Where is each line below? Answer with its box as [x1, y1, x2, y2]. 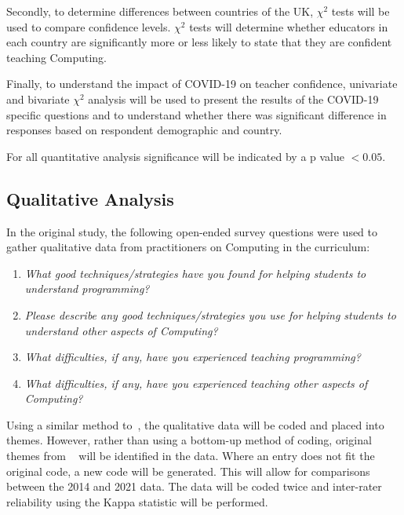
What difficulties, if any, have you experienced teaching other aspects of [24, 374, 368, 391]
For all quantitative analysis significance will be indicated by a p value [6, 148, 344, 164]
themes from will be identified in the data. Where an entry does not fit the [6, 447, 375, 464]
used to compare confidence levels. [6, 18, 171, 35]
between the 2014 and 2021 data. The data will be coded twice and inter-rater [6, 478, 382, 495]
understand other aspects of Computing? [24, 322, 218, 338]
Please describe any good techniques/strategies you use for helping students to [24, 306, 396, 323]
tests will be [331, 3, 390, 19]
